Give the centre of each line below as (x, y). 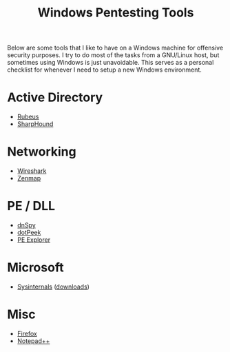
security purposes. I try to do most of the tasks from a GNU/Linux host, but (113, 55)
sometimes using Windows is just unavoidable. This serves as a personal (111, 63)
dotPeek (29, 232)
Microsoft (35, 268)
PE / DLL (31, 206)
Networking (42, 152)
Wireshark (32, 171)
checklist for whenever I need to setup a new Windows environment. (104, 70)
